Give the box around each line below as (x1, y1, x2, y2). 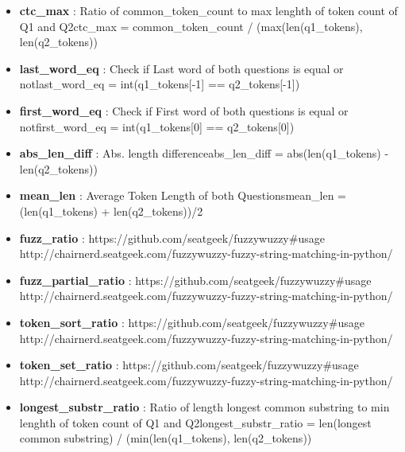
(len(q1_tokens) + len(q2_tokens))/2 (19, 202, 203, 219)
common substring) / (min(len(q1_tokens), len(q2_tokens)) (19, 430, 312, 446)
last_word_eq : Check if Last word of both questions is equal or (19, 60, 344, 76)
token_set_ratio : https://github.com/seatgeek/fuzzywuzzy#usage (19, 357, 359, 373)
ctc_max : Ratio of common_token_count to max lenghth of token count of (19, 2, 398, 18)
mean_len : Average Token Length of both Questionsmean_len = (19, 187, 346, 204)
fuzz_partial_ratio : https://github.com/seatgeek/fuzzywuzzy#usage (19, 271, 372, 288)
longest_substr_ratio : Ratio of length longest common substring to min (19, 399, 390, 415)
